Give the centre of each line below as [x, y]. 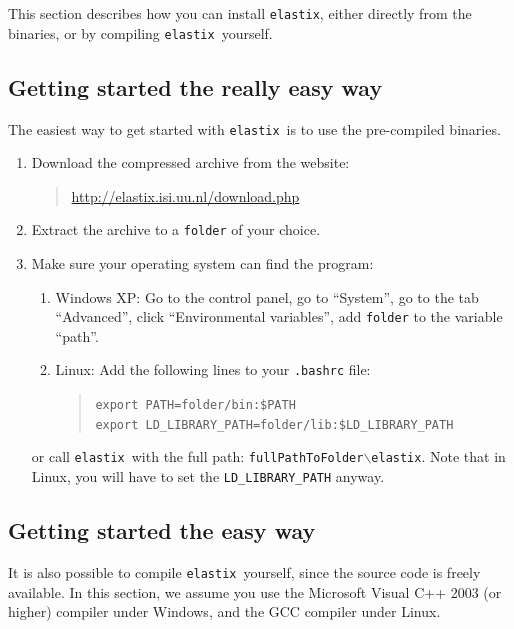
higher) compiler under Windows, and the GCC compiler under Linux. [224, 611]
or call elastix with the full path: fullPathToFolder [197, 456]
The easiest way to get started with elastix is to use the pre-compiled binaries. [254, 128]
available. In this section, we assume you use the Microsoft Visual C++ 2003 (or [255, 591]
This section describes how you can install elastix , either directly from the [240, 13]
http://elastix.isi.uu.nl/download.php [185, 195]
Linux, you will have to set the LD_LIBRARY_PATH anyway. [208, 476]
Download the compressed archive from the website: [190, 162]
